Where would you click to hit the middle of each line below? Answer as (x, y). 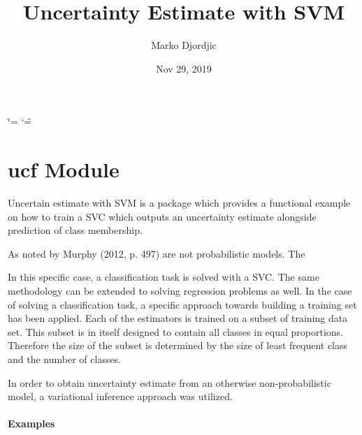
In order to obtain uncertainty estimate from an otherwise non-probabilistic (169, 382)
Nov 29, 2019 (184, 68)
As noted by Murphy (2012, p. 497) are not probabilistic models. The (157, 253)
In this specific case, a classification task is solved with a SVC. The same (164, 277)
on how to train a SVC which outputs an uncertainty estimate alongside (162, 216)
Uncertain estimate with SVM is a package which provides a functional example (179, 203)
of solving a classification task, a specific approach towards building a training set (182, 304)
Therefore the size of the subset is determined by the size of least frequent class (178, 345)
